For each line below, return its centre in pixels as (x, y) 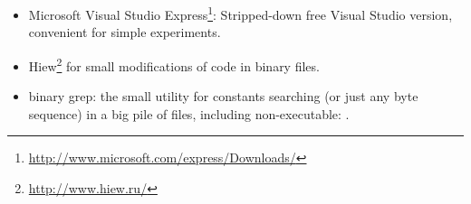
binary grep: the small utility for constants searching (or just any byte (223, 96)
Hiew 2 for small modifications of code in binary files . (174, 64)
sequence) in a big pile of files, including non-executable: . (189, 113)
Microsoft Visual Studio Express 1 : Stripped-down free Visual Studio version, (240, 13)
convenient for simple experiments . (125, 32)
